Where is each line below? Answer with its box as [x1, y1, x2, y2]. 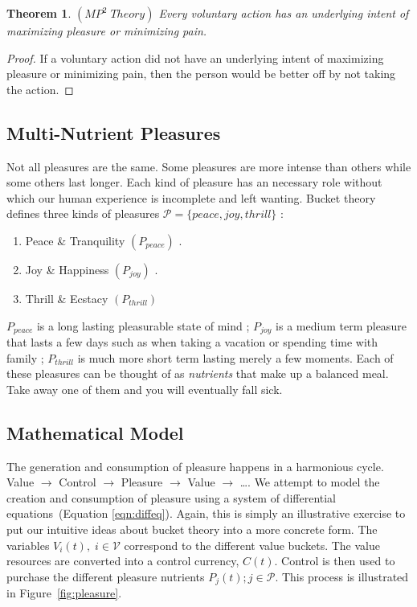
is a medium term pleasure [276, 317, 407, 334]
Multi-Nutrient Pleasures [6, 120, 221, 145]
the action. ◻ [6, 80, 74, 97]
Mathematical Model [6, 420, 184, 445]
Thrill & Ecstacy [25, 289, 108, 306]
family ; [6, 349, 44, 366]
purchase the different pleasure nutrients [6, 568, 205, 584]
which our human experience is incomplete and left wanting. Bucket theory [6, 189, 376, 206]
